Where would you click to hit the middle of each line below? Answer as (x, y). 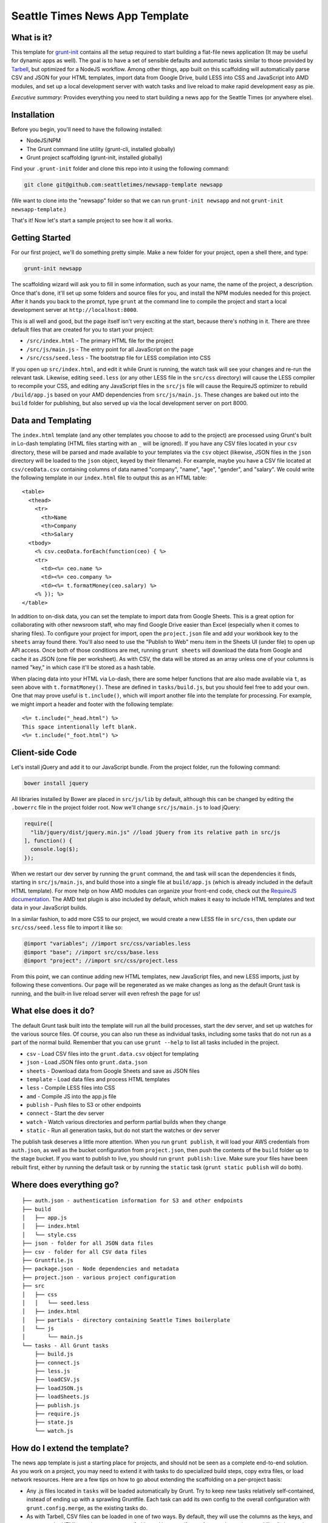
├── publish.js (57, 1405)
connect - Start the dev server (65, 1113)
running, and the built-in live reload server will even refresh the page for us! (106, 994)
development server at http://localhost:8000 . (75, 310)
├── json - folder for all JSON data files (88, 1243)
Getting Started (41, 238)
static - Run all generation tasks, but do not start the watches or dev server (123, 1131)
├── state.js (54, 1422)
